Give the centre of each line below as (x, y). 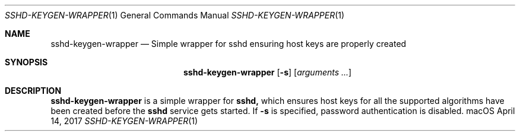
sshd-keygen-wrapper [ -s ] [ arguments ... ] (268, 72)
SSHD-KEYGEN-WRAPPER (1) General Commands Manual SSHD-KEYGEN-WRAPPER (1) (175, 15)
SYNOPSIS (26, 62)
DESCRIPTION (33, 91)
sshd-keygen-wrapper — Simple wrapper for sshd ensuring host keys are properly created (229, 44)
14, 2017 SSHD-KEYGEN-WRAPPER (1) (124, 121)
